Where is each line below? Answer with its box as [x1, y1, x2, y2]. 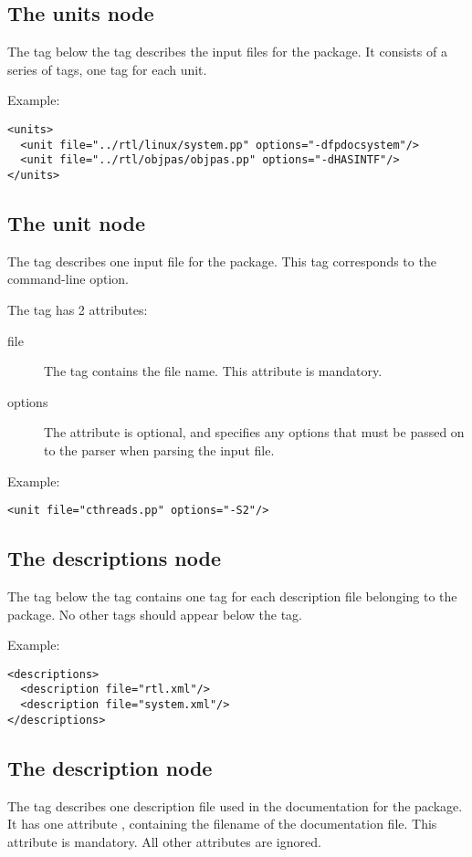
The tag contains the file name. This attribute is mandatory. [44, 361, 383, 381]
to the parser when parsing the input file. [44, 440, 275, 459]
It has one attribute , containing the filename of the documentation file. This [7, 814, 437, 833]
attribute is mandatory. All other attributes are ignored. [7, 831, 321, 851]
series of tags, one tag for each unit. [7, 59, 207, 78]
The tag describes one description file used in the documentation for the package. [7, 796, 463, 815]
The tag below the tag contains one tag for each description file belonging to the [7, 587, 457, 606]
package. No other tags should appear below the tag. [7, 604, 303, 623]
